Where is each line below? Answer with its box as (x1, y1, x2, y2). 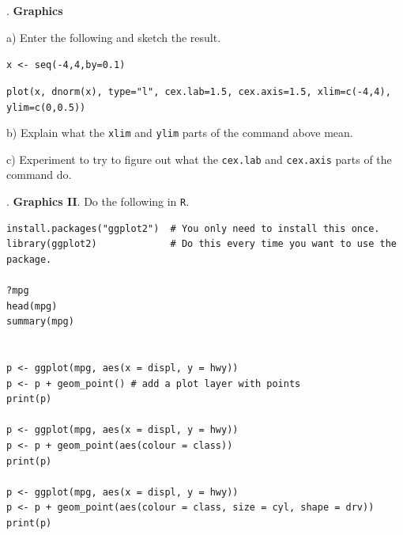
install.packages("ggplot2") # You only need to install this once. (6, 222, 380, 234)
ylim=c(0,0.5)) (6, 101, 86, 113)
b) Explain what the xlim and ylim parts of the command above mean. (6, 124, 353, 141)
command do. (6, 166, 72, 183)
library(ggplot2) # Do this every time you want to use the (6, 238, 397, 250)
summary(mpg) (6, 316, 74, 328)
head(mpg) (6, 300, 58, 312)
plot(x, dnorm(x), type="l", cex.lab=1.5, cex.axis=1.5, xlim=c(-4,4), (6, 85, 391, 97)
